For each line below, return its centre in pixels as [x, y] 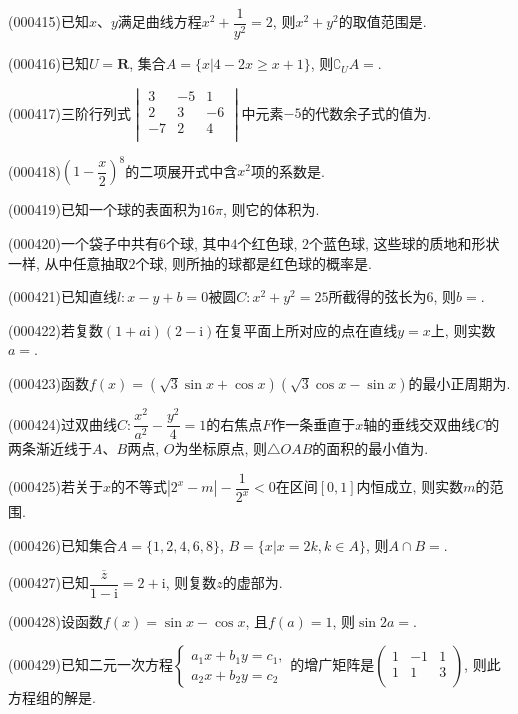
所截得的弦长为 [377, 296]
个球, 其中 [198, 243]
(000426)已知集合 [62, 544]
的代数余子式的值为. [366, 112]
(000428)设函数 [55, 620]
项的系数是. [287, 170]
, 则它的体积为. [271, 209]
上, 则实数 [463, 329]
